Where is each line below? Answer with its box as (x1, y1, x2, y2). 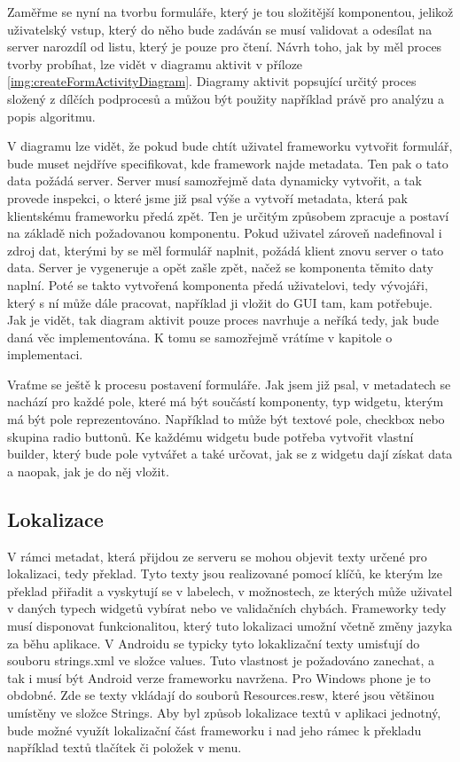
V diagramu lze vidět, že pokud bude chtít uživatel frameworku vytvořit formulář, (7, 137, 453, 155)
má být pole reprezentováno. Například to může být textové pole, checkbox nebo (7, 410, 445, 428)
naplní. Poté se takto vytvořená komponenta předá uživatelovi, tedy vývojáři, (7, 275, 428, 294)
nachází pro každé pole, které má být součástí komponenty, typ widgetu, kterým (7, 392, 444, 411)
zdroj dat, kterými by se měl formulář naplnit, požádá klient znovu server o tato (7, 240, 444, 259)
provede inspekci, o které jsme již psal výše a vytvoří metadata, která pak (7, 188, 408, 207)
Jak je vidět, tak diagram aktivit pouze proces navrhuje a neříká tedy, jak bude (7, 310, 439, 329)
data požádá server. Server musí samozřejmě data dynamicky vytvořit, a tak (7, 171, 422, 190)
